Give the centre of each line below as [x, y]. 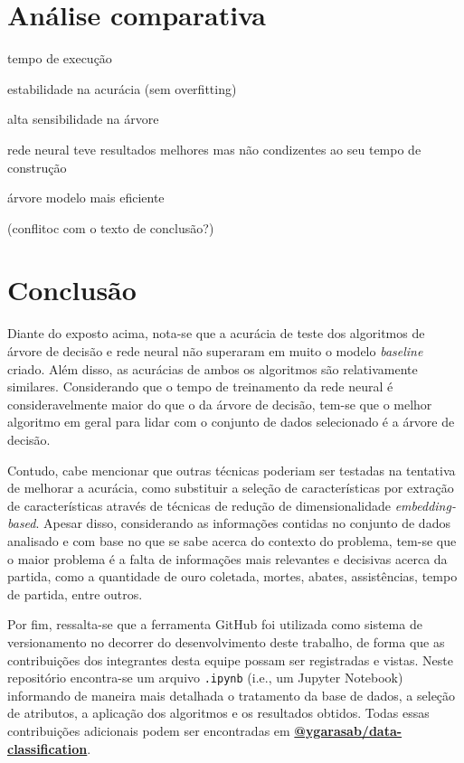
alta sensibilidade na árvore [83, 119]
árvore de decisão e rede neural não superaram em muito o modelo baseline [215, 351]
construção [37, 167]
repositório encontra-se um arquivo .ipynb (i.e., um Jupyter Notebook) [205, 678]
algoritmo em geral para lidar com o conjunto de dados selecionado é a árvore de [231, 422]
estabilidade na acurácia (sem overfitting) [122, 88]
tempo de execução [60, 58]
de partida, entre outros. [75, 593]
